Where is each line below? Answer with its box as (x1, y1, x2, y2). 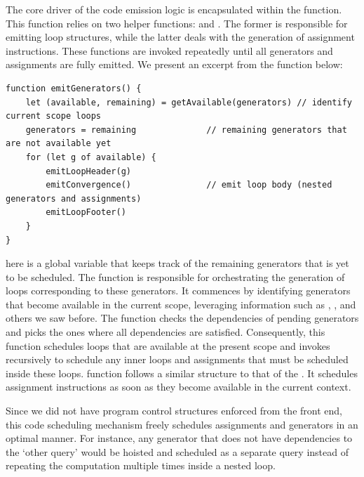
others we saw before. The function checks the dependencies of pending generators (6, 311, 359, 325)
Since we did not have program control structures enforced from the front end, (6, 403, 342, 418)
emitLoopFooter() (46, 207, 126, 218)
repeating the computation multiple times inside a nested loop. (6, 458, 276, 473)
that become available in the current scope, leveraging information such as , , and (6, 296, 356, 311)
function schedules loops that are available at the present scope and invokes (6, 338, 330, 353)
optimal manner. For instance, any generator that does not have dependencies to (6, 431, 353, 445)
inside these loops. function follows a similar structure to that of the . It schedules (6, 365, 358, 380)
